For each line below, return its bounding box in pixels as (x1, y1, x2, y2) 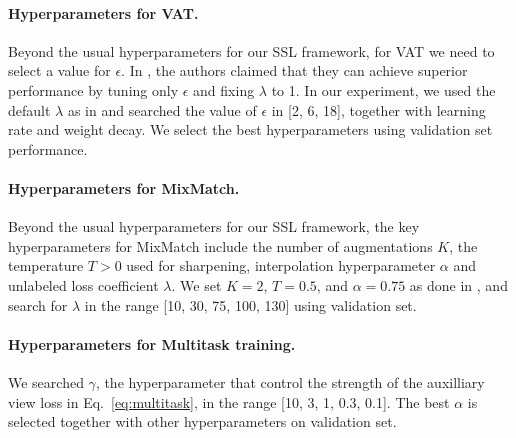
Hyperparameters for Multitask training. (8, 333, 296, 354)
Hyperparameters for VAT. (8, 2, 199, 23)
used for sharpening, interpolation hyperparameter (126, 255, 436, 276)
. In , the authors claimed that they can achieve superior (121, 60, 468, 81)
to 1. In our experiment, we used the (271, 79, 496, 100)
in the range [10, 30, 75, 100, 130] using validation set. (84, 294, 417, 315)
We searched (8, 371, 84, 392)
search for (8, 294, 68, 315)
